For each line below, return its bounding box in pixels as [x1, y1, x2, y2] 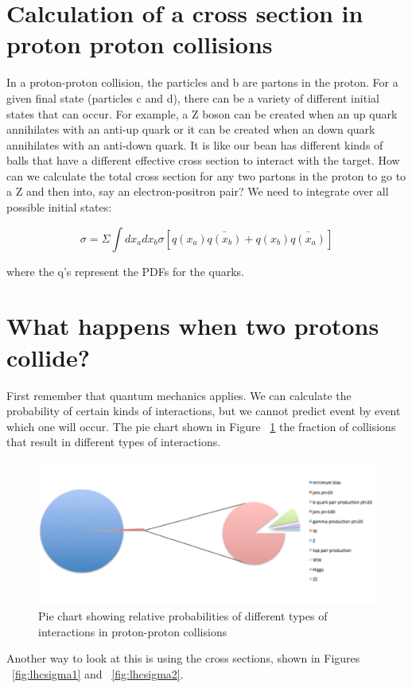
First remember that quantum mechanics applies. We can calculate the [6, 387, 352, 403]
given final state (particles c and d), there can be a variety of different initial [6, 89, 379, 106]
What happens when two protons [6, 309, 379, 342]
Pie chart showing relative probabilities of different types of [38, 608, 328, 624]
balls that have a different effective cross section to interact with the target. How [6, 152, 400, 169]
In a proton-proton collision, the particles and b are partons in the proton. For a [6, 74, 398, 91]
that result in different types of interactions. [6, 433, 221, 450]
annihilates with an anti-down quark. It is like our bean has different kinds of [6, 136, 383, 153]
